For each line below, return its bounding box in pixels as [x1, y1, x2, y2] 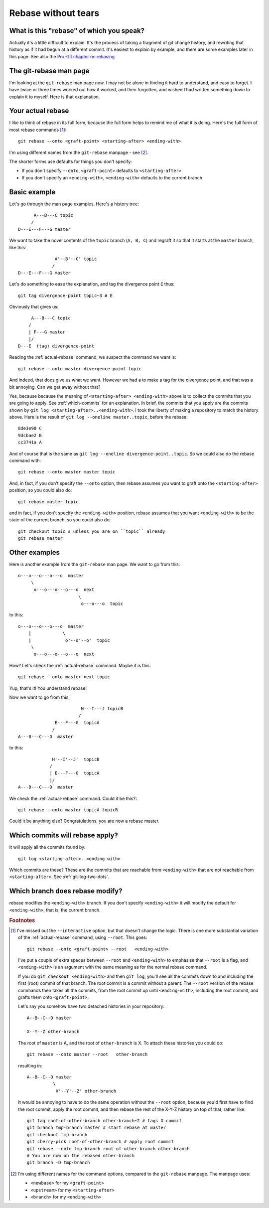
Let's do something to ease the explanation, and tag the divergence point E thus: [9, 281, 175, 287]
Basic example [9, 187, 56, 196]
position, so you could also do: [9, 487, 72, 493]
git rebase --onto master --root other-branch [26, 1052, 148, 1057]
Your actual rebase [9, 107, 69, 115]
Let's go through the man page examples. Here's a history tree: [9, 201, 139, 207]
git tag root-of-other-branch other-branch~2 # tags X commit [26, 1118, 182, 1123]
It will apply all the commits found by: [9, 844, 86, 850]
